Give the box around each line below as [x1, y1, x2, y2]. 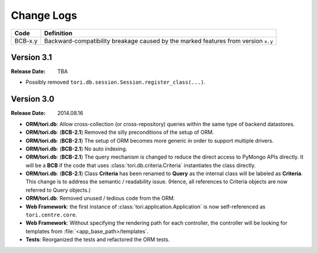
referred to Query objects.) [25, 186, 91, 193]
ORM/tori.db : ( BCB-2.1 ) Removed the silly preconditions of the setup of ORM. [25, 129, 214, 136]
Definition [44, 29, 73, 37]
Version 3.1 [11, 52, 52, 62]
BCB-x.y [14, 37, 38, 45]
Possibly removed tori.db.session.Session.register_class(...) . [25, 78, 206, 86]
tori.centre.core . [25, 211, 77, 218]
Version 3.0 [11, 94, 55, 104]
